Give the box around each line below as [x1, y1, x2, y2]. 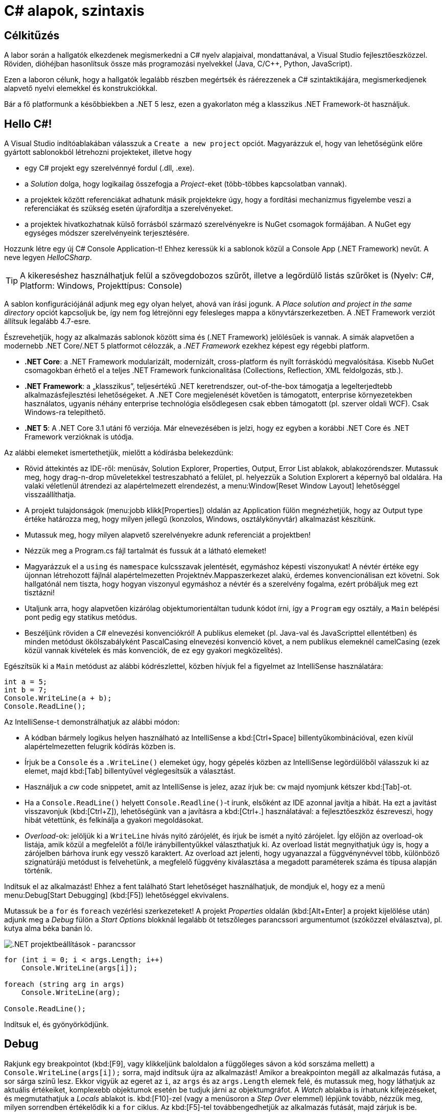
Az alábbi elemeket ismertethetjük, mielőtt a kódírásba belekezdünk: [4, 448, 233, 457]
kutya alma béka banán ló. [4, 924, 92, 933]
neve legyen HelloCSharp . [4, 253, 92, 262]
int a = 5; [4, 678, 48, 686]
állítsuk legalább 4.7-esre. [4, 317, 91, 326]
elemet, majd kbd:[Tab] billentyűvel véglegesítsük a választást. [25, 767, 236, 776]
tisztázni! [25, 588, 55, 597]
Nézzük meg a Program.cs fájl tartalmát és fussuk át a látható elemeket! [25, 546, 267, 555]
